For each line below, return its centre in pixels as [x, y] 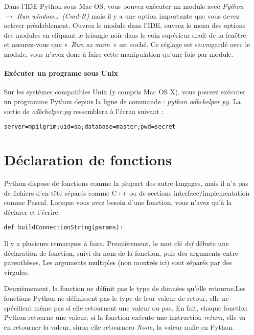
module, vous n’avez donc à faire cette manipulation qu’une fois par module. [119, 54]
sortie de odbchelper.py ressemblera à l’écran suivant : [84, 111]
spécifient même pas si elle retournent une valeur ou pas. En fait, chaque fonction [126, 307]
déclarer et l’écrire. [32, 212]
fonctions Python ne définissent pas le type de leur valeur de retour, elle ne [116, 298]
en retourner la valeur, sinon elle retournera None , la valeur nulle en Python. [119, 326]
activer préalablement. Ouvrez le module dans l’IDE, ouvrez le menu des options [125, 25]
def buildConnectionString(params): [64, 228]
